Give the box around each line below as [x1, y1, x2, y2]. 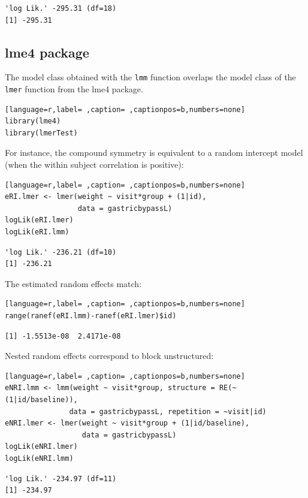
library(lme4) [5, 117, 61, 126]
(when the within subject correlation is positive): [5, 158, 184, 171]
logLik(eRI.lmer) [5, 216, 74, 225]
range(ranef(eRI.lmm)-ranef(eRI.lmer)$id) [5, 312, 177, 321]
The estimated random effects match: [5, 277, 142, 289]
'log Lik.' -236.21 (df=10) [5, 248, 117, 256]
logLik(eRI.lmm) [5, 228, 70, 237]
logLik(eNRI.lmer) [5, 442, 78, 451]
